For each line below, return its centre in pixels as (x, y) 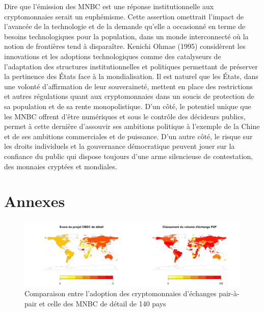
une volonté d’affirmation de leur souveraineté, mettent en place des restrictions (129, 86)
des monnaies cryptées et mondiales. (61, 166)
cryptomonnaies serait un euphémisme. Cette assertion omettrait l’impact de (124, 16)
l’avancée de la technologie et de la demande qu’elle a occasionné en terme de (125, 26)
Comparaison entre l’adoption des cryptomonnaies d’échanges (121, 293)
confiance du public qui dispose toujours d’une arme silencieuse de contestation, (129, 156)
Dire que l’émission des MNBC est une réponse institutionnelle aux (109, 6)
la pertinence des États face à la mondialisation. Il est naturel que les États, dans (131, 76)
